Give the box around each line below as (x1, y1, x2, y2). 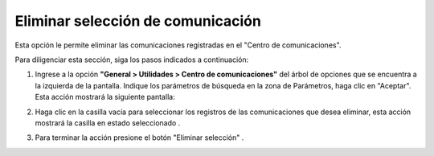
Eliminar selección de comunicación (14, 12, 261, 30)
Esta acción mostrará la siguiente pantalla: (35, 92, 176, 102)
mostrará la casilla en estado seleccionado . (35, 117, 181, 128)
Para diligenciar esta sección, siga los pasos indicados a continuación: (14, 55, 249, 64)
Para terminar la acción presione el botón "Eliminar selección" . (35, 133, 244, 142)
